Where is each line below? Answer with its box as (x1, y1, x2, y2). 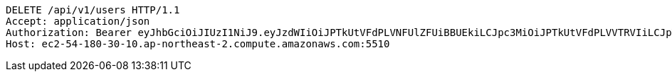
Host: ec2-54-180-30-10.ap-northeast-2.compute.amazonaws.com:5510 (6, 38, 390, 49)
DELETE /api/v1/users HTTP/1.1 (6, 4, 180, 16)
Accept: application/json (6, 16, 150, 27)
